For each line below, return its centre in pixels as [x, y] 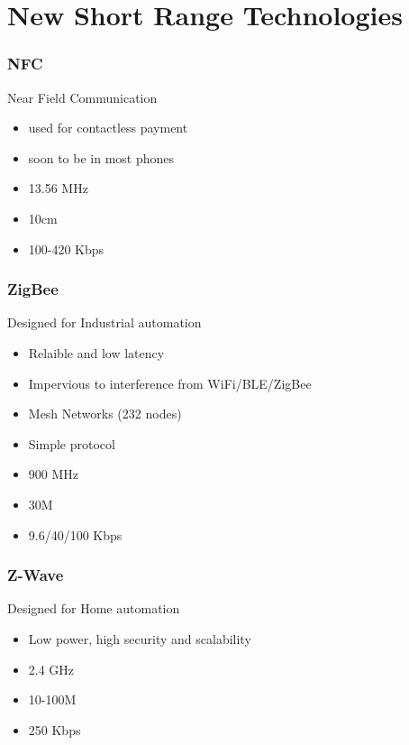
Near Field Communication [82, 97]
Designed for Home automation [94, 608]
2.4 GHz [51, 669]
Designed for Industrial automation [105, 322]
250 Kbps [55, 729]
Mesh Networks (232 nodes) [105, 414]
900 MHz [54, 474]
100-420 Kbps [66, 248]
